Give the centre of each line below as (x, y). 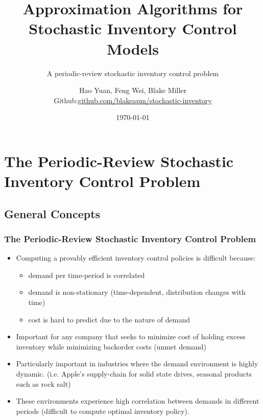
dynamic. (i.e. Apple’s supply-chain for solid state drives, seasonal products (134, 374)
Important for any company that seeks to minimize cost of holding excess (131, 336)
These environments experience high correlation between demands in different (138, 401)
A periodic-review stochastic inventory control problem (133, 73)
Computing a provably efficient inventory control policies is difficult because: (136, 258)
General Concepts (52, 213)
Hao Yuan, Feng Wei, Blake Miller (133, 90)
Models (133, 48)
